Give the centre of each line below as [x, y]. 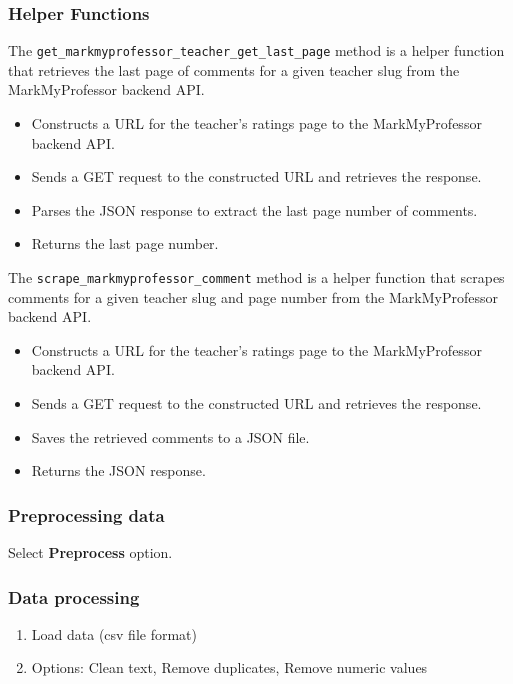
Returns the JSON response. [118, 470]
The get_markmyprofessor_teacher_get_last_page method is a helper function [256, 50]
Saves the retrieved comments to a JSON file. [170, 436]
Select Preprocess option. [90, 552]
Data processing [74, 596]
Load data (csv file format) [114, 633]
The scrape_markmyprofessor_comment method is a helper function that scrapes [256, 277]
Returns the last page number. [125, 243]
